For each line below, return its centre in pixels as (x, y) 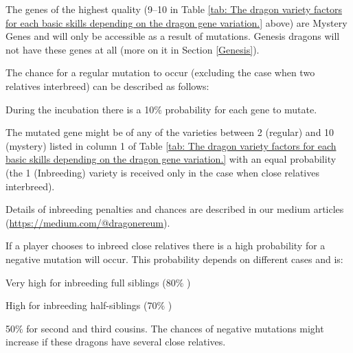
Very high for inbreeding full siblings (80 (91, 282)
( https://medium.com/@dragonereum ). (88, 222)
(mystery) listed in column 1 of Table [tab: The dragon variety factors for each (171, 145)
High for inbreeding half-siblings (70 (81, 305)
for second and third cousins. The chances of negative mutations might (175, 328)
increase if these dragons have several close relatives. (116, 342)
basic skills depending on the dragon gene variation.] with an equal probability (171, 159)
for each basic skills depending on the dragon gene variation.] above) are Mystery (176, 22)
